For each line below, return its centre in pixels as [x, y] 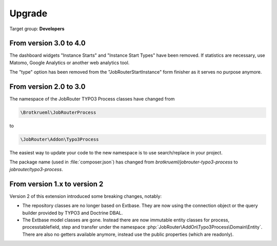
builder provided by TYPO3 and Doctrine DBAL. [73, 213]
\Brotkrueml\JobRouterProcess [58, 112]
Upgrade [28, 13]
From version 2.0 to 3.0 [47, 87]
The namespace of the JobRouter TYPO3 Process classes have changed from [92, 99]
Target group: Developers [37, 29]
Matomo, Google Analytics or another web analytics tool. [70, 63]
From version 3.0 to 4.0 [47, 43]
